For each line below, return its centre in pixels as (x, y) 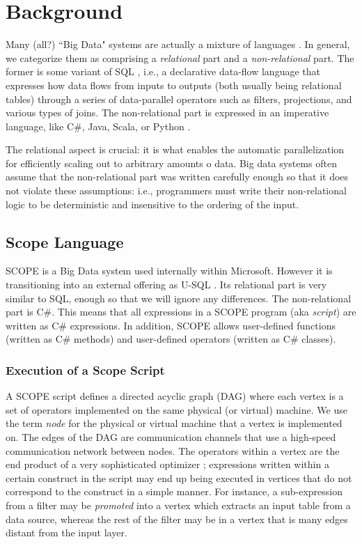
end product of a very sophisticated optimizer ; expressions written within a (167, 464)
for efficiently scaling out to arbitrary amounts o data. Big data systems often (171, 163)
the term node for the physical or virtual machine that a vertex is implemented (174, 423)
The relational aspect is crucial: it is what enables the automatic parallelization (175, 149)
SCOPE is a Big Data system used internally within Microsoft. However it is (169, 271)
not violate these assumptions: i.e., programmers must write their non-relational (176, 191)
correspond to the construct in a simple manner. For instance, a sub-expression (174, 491)
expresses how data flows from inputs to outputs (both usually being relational (174, 85)
